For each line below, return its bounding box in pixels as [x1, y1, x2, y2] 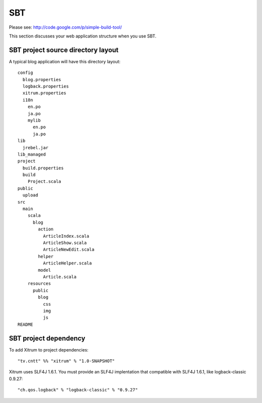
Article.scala [43, 274, 77, 280]
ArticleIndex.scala [43, 233, 90, 239]
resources [27, 281, 51, 286]
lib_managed [17, 151, 46, 157]
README [17, 321, 33, 327]
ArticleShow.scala [43, 240, 87, 245]
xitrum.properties [22, 90, 66, 96]
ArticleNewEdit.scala [43, 247, 95, 252]
